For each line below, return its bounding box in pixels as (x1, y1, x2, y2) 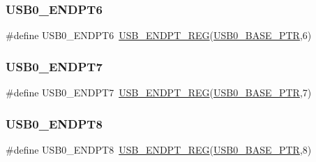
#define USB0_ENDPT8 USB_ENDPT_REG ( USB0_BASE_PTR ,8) (6, 142, 312, 156)
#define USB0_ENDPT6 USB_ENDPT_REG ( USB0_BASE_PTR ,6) (6, 28, 312, 43)
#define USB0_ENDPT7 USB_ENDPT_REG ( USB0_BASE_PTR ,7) (6, 85, 312, 100)
